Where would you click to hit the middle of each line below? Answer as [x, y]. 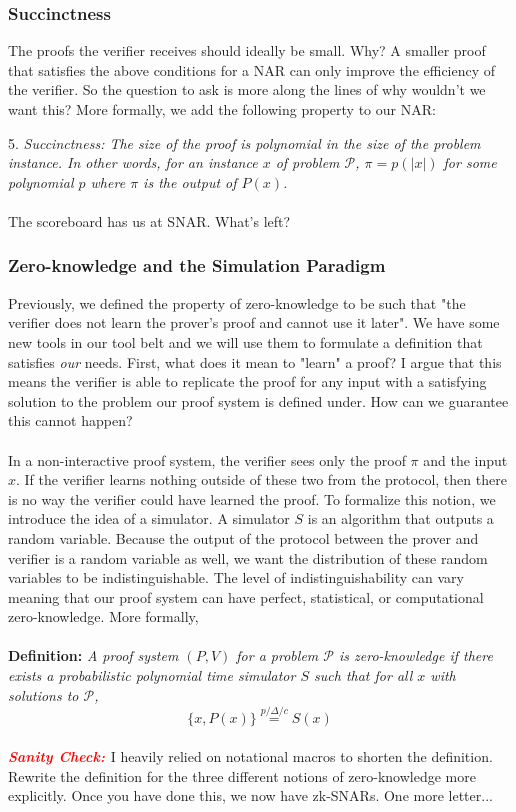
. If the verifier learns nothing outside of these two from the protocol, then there [261, 479]
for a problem [277, 655]
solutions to [43, 694]
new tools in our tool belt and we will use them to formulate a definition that [245, 341]
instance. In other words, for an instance [133, 162]
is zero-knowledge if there [415, 655]
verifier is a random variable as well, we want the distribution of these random [248, 557]
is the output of [190, 181]
